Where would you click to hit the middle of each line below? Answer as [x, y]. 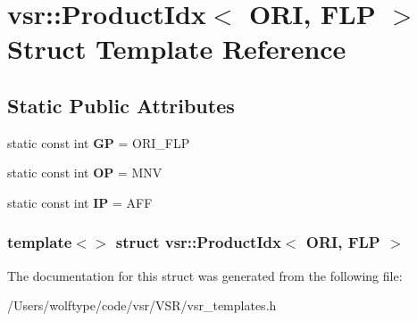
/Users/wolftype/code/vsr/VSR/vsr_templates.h [142, 305]
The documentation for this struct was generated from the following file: [205, 275]
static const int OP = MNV [85, 173]
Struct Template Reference [177, 49]
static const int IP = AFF [80, 202]
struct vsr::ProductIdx [198, 242]
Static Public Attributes [121, 105]
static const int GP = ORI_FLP [99, 142]
